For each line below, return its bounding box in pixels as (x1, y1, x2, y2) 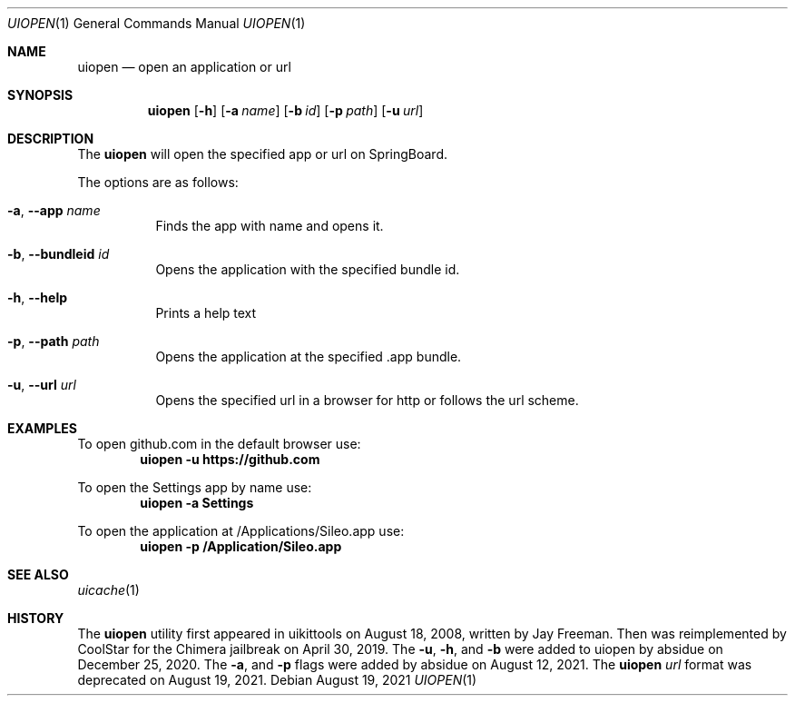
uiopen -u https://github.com (140, 451, 320, 467)
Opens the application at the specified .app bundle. (155, 349, 462, 364)
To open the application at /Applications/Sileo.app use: (77, 523, 405, 539)
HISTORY (7, 610, 64, 626)
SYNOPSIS (7, 87, 74, 103)
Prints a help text (155, 305, 257, 321)
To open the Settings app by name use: (77, 480, 312, 495)
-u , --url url (7, 377, 76, 392)
